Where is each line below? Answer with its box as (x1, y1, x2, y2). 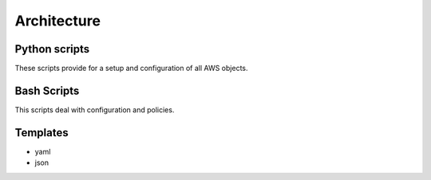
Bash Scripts (14, 84, 80, 97)
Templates (14, 126, 69, 139)
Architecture (14, 12, 101, 29)
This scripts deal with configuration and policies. (14, 104, 175, 115)
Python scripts (14, 42, 90, 56)
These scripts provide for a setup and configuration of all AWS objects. (14, 64, 248, 73)
